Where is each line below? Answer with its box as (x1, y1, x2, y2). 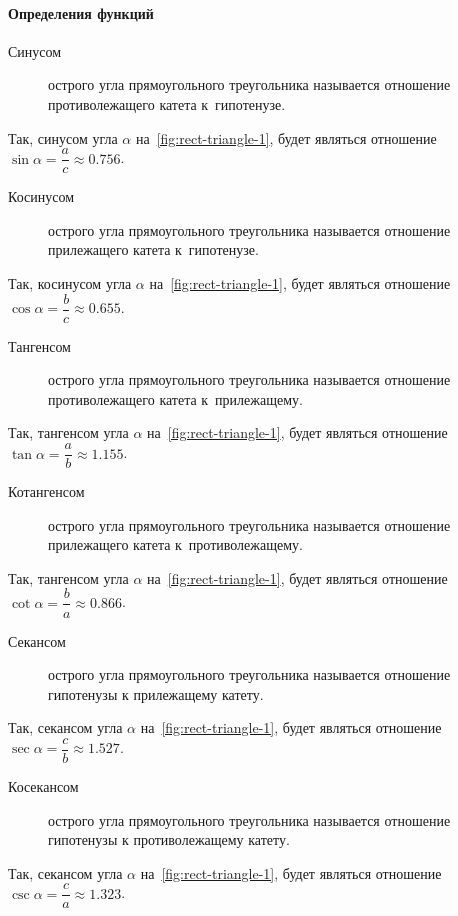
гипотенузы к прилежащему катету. (48, 683, 264, 704)
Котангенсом (8, 481, 85, 502)
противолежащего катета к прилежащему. (48, 388, 303, 409)
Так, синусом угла (8, 127, 118, 148)
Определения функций (8, 2, 154, 23)
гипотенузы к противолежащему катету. (48, 829, 290, 850)
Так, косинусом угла (8, 273, 132, 294)
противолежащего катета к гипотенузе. (48, 93, 286, 114)
